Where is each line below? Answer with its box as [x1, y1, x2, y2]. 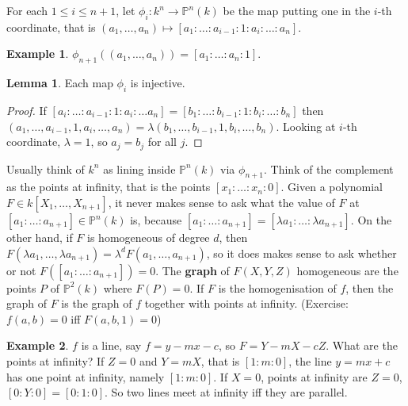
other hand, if [6, 229, 73, 246]
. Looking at [276, 117, 336, 134]
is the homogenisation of [218, 279, 337, 296]
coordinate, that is [6, 18, 96, 35]
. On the [350, 212, 392, 228]
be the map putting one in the [223, 2, 371, 18]
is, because [130, 212, 182, 228]
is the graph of [61, 295, 132, 312]
